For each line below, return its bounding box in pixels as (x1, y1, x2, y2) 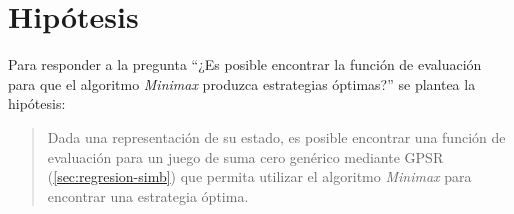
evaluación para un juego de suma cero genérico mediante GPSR (47, 146, 444, 167)
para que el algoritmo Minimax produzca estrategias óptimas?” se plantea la (8, 73, 476, 94)
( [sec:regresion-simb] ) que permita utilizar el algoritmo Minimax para (47, 166, 472, 187)
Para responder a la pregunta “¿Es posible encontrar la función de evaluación (8, 54, 482, 75)
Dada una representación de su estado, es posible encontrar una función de (47, 126, 506, 147)
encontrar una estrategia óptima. (47, 185, 249, 206)
